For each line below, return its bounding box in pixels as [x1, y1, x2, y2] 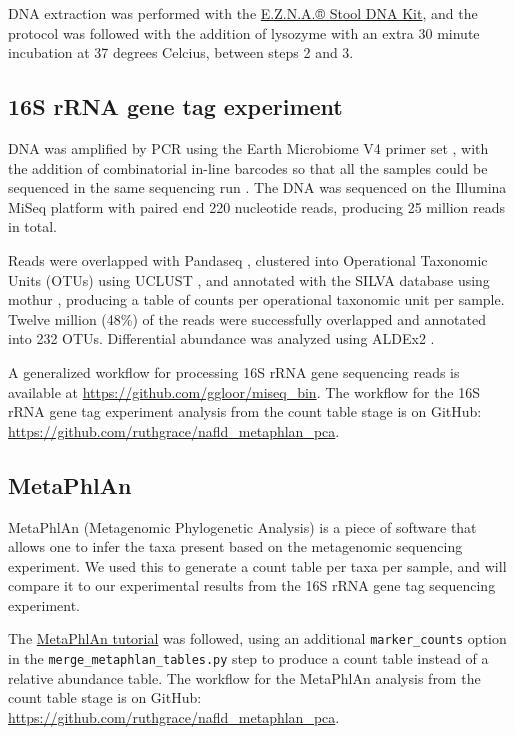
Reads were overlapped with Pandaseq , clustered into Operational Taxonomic [8, 249, 488, 270]
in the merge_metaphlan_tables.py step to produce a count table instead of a [8, 648, 489, 669]
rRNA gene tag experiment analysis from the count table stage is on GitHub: [8, 401, 482, 422]
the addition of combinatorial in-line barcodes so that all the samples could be [8, 157, 488, 178]
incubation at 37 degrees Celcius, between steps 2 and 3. [8, 42, 354, 63]
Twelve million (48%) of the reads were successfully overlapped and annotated [8, 308, 486, 329]
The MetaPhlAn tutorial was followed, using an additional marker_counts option [8, 628, 507, 649]
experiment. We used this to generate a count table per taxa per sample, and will [8, 555, 507, 576]
